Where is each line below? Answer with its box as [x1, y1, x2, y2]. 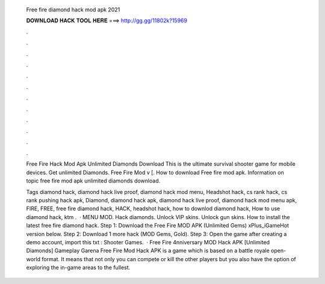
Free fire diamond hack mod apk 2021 [26, 6, 120, 13]
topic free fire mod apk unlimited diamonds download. [26, 177, 161, 184]
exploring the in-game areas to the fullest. [26, 264, 131, 271]
